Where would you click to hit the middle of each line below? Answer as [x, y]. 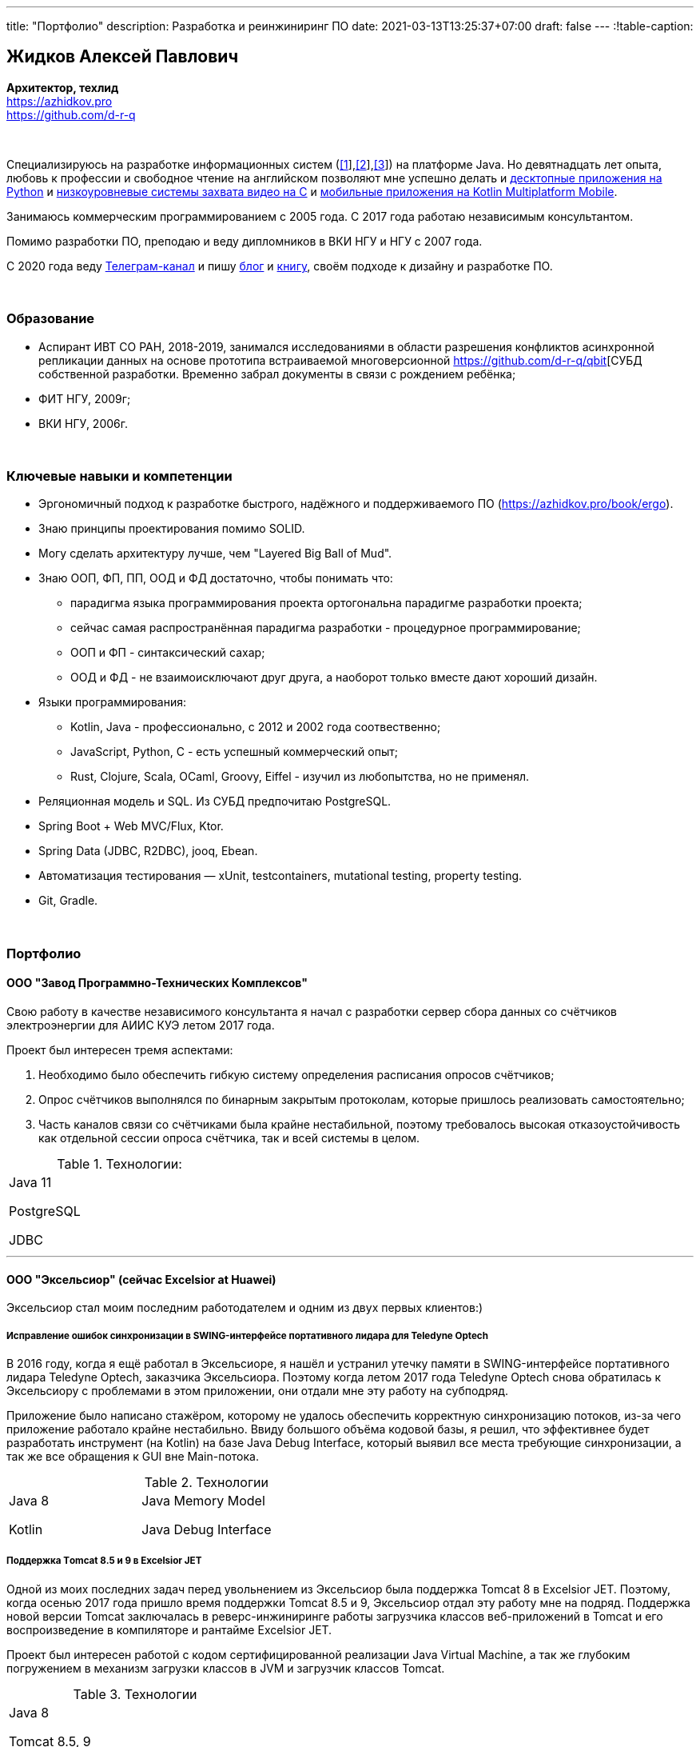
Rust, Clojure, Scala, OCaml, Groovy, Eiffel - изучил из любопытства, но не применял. [300, 777]
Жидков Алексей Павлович [123, 57]
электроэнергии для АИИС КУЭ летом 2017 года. [141, 1025]
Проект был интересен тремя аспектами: [120, 1049]
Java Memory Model [203, 1500]
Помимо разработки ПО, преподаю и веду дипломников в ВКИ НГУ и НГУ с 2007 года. [245, 241]
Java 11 [30, 1182]
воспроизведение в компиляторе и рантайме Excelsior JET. [169, 1629]
